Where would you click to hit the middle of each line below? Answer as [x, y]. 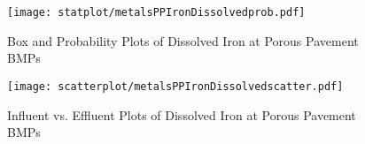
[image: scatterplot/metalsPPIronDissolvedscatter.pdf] [175, 86]
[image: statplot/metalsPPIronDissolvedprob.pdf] [156, 12]
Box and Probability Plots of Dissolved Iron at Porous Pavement [183, 40]
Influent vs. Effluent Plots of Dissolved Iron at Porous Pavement [182, 114]
